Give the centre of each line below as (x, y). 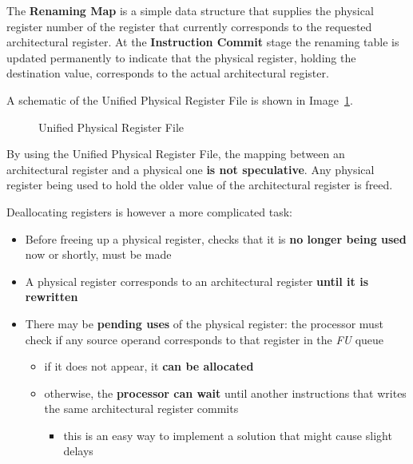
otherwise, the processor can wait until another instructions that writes (225, 393)
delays (78, 451)
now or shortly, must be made (98, 254)
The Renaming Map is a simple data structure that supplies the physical (190, 10)
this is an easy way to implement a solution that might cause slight (228, 435)
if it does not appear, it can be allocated (149, 366)
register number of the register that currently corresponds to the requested (189, 26)
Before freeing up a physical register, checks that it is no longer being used (216, 238)
